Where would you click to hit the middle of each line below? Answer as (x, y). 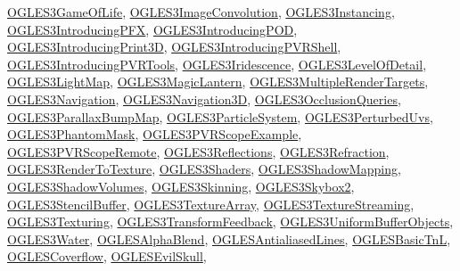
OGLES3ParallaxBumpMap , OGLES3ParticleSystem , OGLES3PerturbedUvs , (220, 116)
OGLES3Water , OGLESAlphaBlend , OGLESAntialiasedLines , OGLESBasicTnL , (229, 238)
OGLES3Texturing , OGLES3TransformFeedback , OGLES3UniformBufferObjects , (230, 222)
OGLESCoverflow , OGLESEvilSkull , (107, 256)
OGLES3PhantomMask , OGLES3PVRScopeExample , (155, 134)
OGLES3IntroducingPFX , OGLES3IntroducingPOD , (152, 29)
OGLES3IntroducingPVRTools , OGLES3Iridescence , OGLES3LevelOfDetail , (217, 64)
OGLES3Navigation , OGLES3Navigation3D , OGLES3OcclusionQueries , (204, 99)
